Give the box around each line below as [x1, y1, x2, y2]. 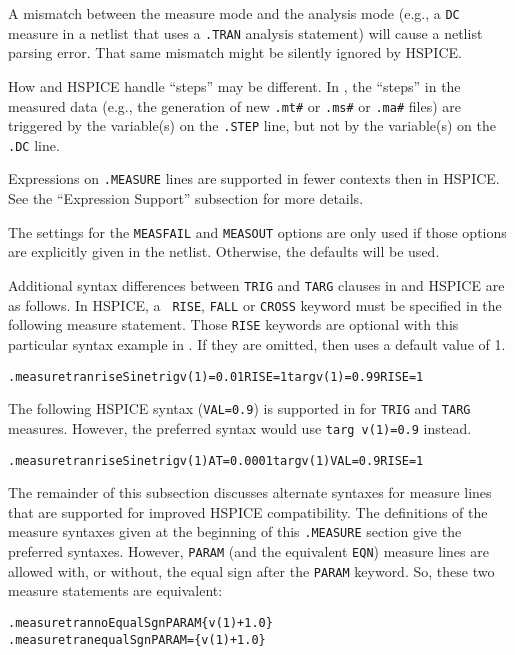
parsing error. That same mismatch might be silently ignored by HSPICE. [8, 42, 462, 63]
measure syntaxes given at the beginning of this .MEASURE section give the [8, 521, 462, 542]
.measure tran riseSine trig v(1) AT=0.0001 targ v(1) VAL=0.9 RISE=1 [8, 453, 424, 468]
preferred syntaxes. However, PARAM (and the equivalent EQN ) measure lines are [8, 541, 489, 561]
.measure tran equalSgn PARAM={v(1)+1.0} [8, 632, 266, 647]
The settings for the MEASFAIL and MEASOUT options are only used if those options [8, 221, 507, 242]
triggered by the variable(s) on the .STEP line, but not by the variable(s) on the [8, 115, 497, 136]
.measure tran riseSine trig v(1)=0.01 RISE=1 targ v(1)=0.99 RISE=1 [8, 369, 424, 384]
